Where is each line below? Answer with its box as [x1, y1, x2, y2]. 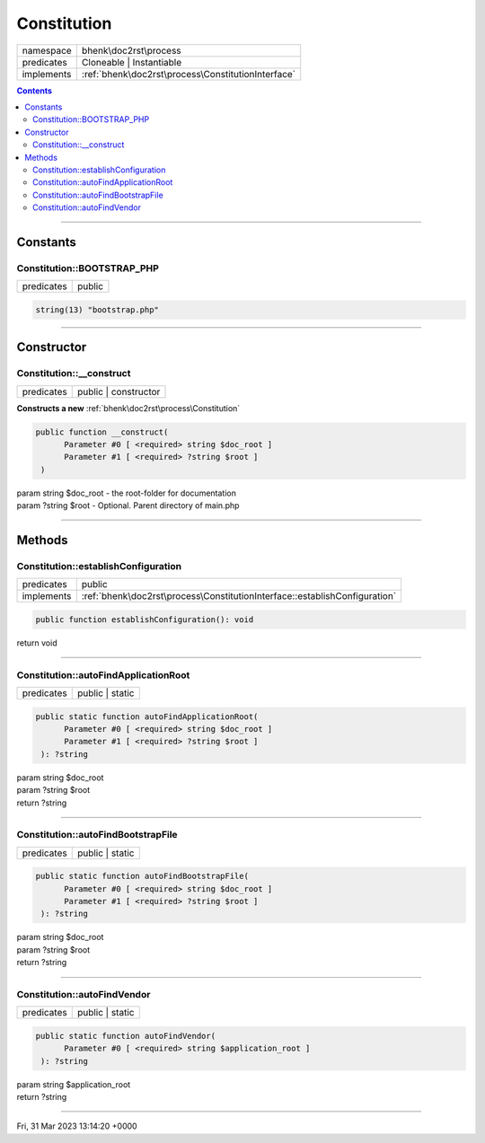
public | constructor [76, 385, 161, 398]
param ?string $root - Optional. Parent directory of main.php [16, 500, 240, 511]
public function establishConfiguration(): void [35, 614, 254, 624]
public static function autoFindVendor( [35, 1031, 216, 1041]
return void [16, 637, 57, 648]
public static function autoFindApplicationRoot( [35, 711, 259, 722]
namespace [22, 44, 72, 57]
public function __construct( [35, 426, 169, 437]
